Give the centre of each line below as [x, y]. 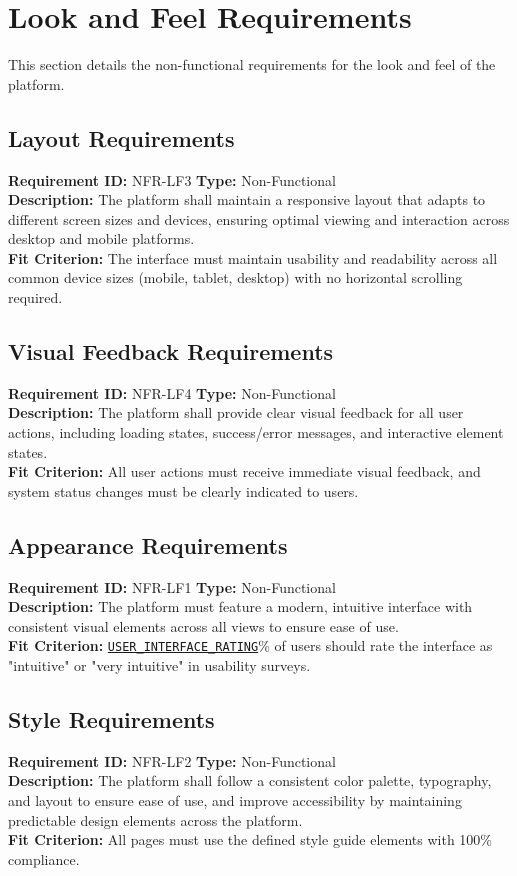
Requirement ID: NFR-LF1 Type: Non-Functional [172, 586]
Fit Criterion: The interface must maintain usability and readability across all [253, 257]
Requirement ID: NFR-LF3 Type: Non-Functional [172, 179]
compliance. [44, 858]
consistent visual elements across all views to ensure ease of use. [203, 625]
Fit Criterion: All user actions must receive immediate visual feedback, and [244, 471]
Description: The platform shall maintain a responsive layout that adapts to [247, 199]
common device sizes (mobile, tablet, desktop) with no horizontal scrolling [235, 277]
